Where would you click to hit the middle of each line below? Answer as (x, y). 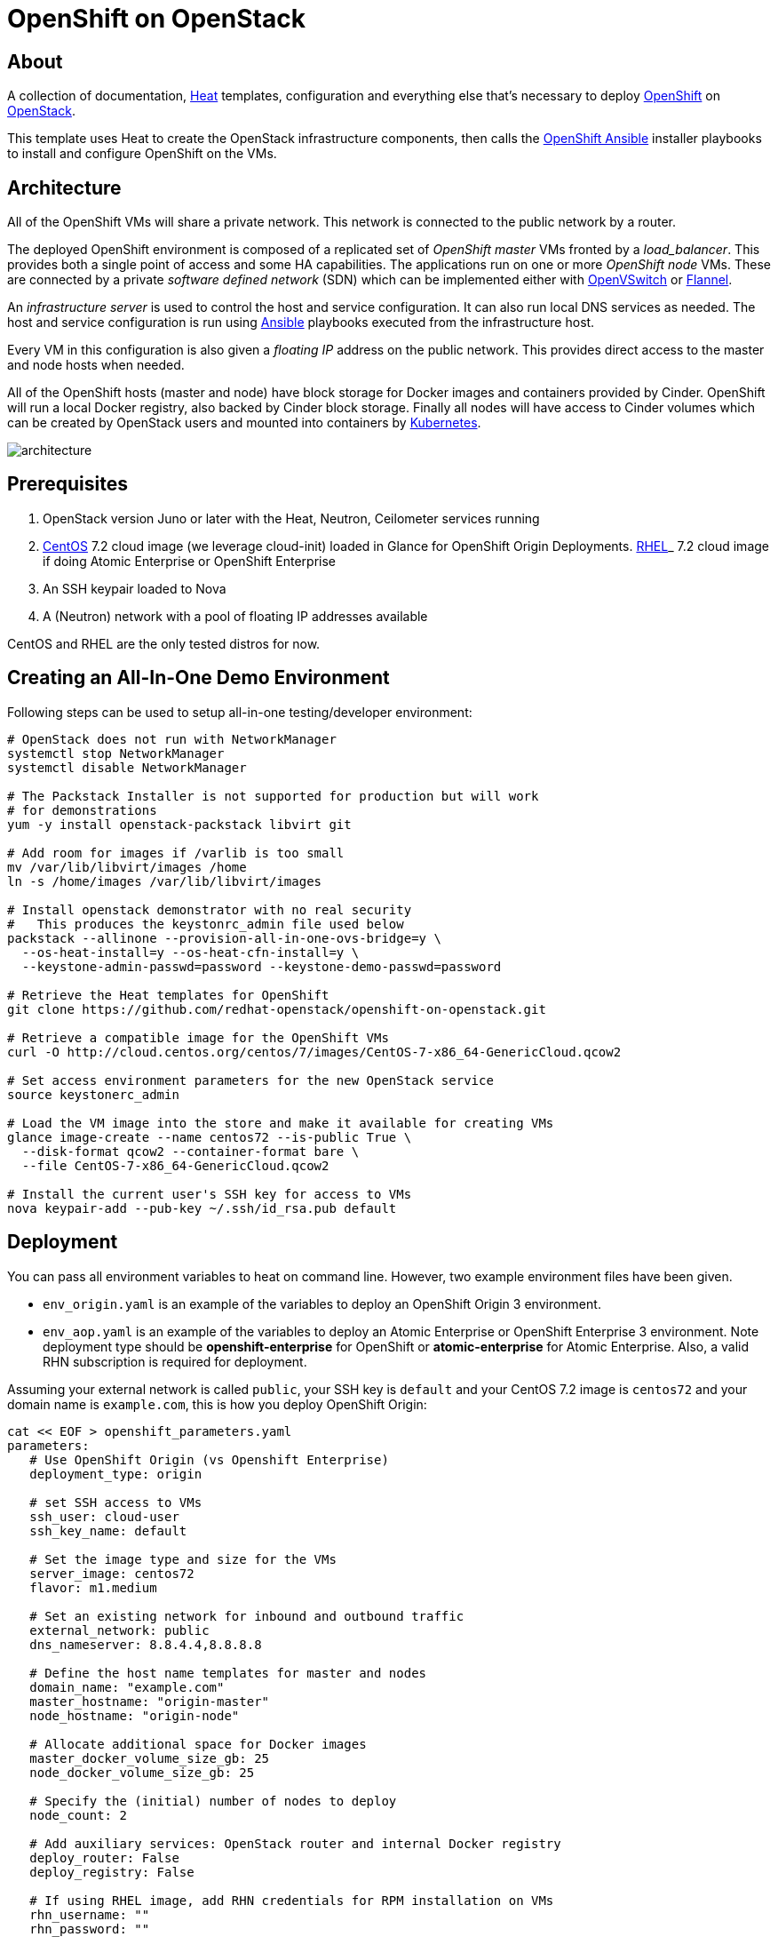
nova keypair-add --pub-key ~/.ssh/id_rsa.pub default (202, 1208)
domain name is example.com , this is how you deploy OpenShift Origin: (217, 1404)
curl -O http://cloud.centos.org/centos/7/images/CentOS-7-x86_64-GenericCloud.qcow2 (314, 1052)
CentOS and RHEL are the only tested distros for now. (164, 643)
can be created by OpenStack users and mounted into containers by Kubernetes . (244, 423)
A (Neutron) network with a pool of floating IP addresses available (235, 616)
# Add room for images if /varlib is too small (176, 853)
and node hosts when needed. (96, 365)
